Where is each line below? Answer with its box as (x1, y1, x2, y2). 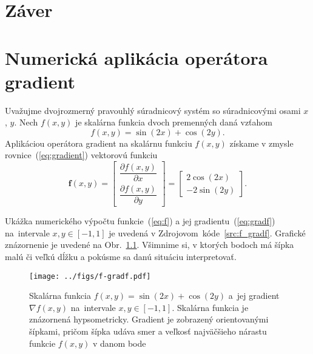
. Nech (14, 116, 38, 129)
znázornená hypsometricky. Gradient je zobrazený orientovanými (29, 313, 269, 326)
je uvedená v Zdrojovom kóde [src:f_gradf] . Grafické (109, 226, 306, 239)
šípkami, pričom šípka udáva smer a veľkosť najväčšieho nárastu (29, 325, 267, 338)
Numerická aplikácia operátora (5, 45, 268, 70)
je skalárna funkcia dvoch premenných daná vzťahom (75, 116, 273, 129)
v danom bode (92, 336, 146, 349)
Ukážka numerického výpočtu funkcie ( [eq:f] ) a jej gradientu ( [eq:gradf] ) (5, 215, 275, 227)
